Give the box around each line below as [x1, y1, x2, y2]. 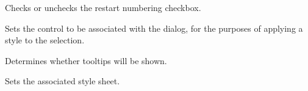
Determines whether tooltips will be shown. [5, 54, 167, 67]
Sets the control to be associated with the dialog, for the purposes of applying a [5, 21, 303, 34]
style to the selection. [5, 34, 85, 46]
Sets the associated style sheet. [5, 75, 120, 87]
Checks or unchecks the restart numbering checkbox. [5, 1, 201, 13]
